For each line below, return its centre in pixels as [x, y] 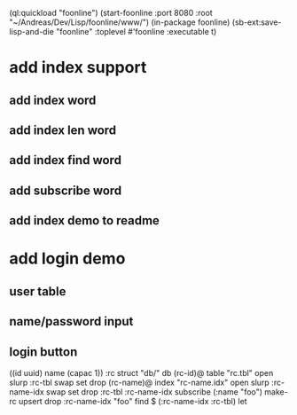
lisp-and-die [32, 31]
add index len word [63, 130]
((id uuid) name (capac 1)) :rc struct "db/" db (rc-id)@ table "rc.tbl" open [141, 372]
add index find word [66, 160]
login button [43, 352]
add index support [78, 68]
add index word [53, 100]
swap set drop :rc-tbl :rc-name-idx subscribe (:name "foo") [154, 392]
